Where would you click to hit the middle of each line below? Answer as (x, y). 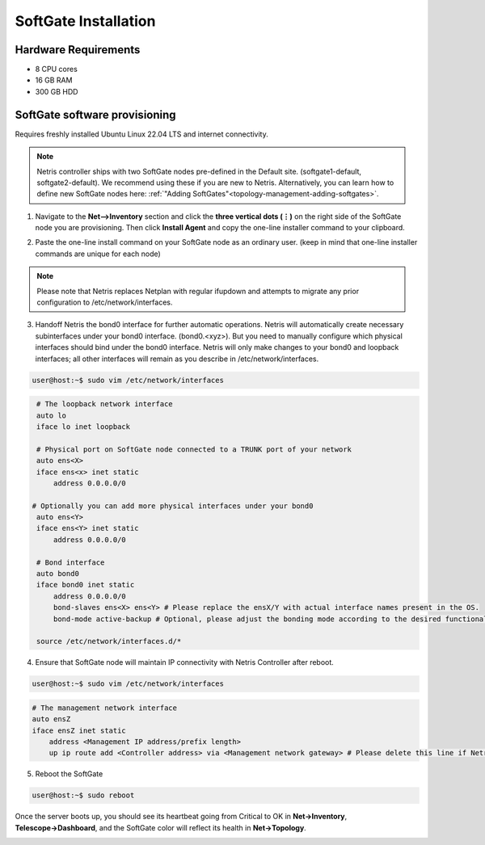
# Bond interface (71, 562)
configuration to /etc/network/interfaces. (105, 302)
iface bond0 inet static (86, 585)
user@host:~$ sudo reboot (83, 795)
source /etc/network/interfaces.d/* (109, 641)
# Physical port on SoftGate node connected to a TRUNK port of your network (194, 449)
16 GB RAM (54, 80)
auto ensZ (51, 719)
